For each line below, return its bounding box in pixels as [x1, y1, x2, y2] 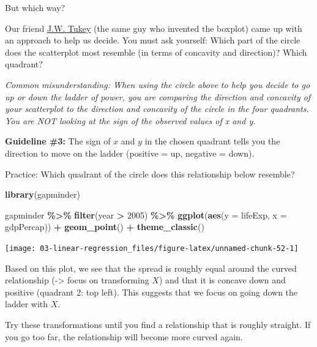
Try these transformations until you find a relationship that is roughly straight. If [5, 318, 311, 330]
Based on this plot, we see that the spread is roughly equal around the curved [5, 261, 297, 274]
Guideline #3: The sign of [5, 135, 111, 147]
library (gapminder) [5, 188, 80, 201]
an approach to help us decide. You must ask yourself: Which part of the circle [5, 34, 300, 47]
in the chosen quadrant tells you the [144, 135, 280, 147]
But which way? [5, 1, 65, 13]
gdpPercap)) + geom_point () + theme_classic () [5, 220, 204, 233]
